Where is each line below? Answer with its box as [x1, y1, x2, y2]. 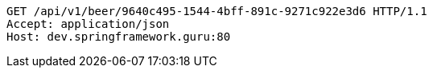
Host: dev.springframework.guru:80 [6, 30, 231, 43]
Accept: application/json [6, 18, 170, 30]
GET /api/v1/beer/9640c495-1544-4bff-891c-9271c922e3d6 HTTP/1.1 [6, 5, 427, 18]
